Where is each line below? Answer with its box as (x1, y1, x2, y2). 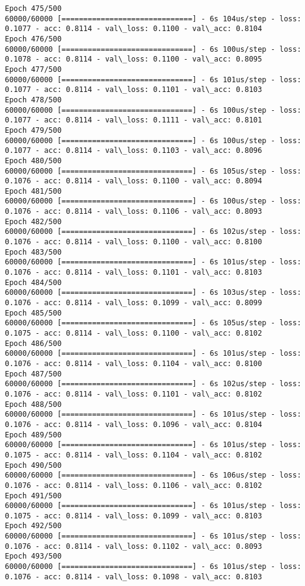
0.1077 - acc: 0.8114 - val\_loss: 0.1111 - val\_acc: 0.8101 (5, 116, 262, 125)
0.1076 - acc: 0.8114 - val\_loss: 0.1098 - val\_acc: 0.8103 (5, 572, 262, 581)
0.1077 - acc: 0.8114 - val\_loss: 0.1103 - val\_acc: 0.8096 (5, 146, 262, 155)
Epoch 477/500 (5, 65, 62, 74)
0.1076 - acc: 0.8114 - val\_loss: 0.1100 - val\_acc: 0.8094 (5, 177, 262, 186)
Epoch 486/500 (5, 339, 62, 348)
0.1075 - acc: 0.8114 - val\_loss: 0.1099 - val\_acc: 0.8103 (5, 511, 262, 520)
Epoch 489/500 (5, 430, 62, 439)
